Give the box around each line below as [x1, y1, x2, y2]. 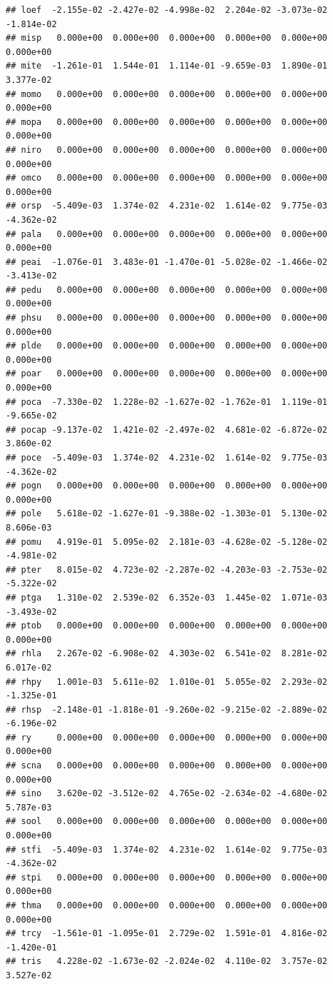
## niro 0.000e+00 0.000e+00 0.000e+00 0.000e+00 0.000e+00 [6, 144, 328, 155]
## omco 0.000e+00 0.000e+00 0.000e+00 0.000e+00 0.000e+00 [6, 173, 328, 184]
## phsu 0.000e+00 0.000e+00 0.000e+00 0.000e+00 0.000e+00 [6, 313, 328, 323]
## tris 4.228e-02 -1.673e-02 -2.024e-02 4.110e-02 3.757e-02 [6, 956, 328, 967]
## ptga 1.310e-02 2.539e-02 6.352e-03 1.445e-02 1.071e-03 [6, 592, 328, 603]
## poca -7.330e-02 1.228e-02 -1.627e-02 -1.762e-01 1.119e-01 [6, 396, 328, 407]
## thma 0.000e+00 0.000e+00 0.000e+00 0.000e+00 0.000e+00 [6, 900, 328, 910]
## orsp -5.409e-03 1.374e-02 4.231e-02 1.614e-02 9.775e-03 [6, 201, 328, 211]
